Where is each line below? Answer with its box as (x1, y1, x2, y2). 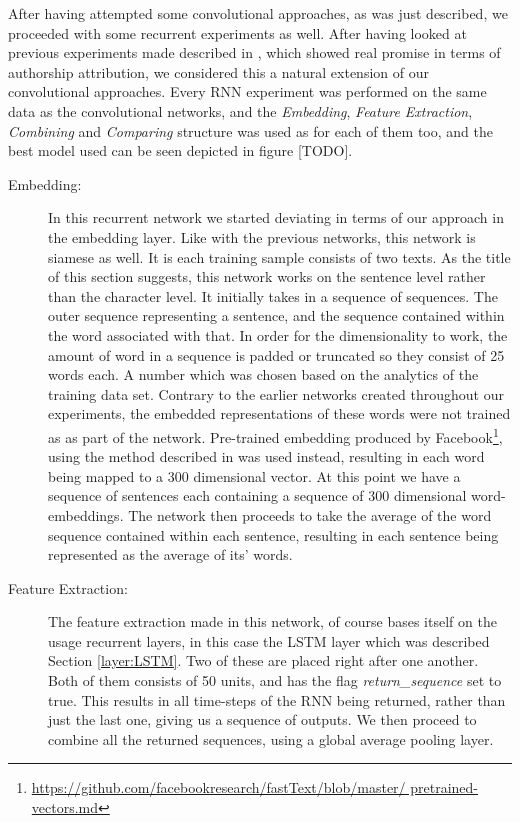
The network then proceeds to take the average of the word (128, 504, 492, 525)
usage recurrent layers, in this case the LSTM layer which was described (48, 630, 490, 651)
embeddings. (48, 504, 124, 525)
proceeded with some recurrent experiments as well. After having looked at (8, 22, 467, 43)
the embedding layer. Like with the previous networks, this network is (48, 226, 476, 247)
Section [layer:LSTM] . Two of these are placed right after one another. (48, 650, 479, 671)
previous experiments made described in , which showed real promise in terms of (8, 42, 501, 63)
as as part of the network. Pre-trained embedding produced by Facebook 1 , (48, 423, 503, 447)
